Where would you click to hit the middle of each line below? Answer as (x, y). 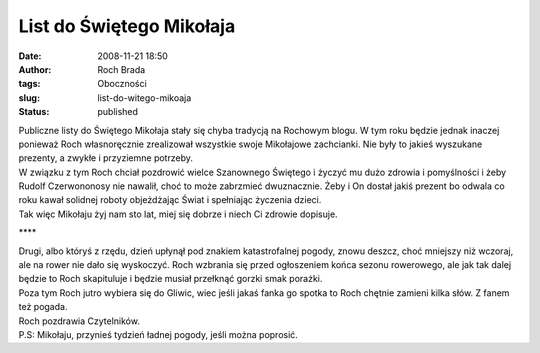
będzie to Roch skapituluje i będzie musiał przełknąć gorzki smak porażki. (170, 279)
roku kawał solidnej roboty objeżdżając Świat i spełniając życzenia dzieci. (170, 200)
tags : (29, 84)
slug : (29, 97)
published (118, 112)
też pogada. (43, 307)
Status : (34, 112)
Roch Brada (121, 69)
